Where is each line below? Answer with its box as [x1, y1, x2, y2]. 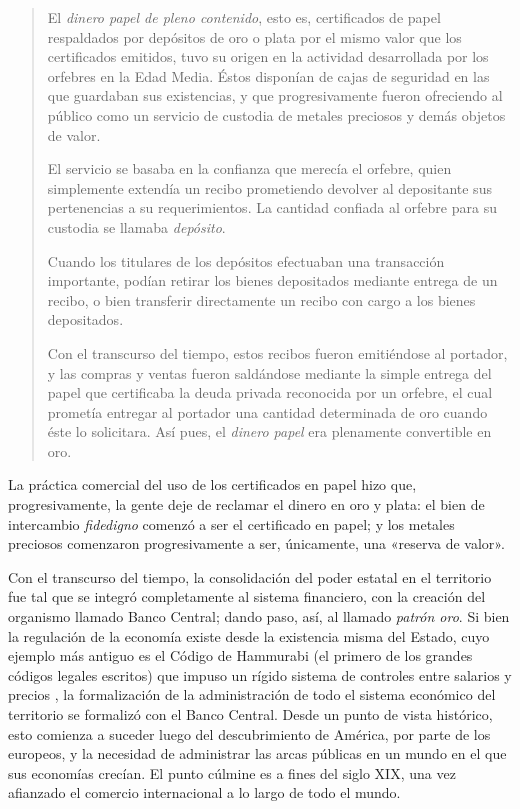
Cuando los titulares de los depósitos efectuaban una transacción [47, 250, 445, 271]
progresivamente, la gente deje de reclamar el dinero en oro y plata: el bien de [8, 494, 485, 515]
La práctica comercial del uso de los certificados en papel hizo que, [8, 474, 417, 495]
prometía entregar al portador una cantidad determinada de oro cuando [47, 401, 488, 422]
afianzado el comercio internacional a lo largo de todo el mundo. [8, 782, 401, 803]
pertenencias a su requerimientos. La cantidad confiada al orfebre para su [47, 197, 497, 218]
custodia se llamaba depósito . [47, 216, 226, 237]
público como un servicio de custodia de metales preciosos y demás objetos [47, 104, 506, 125]
